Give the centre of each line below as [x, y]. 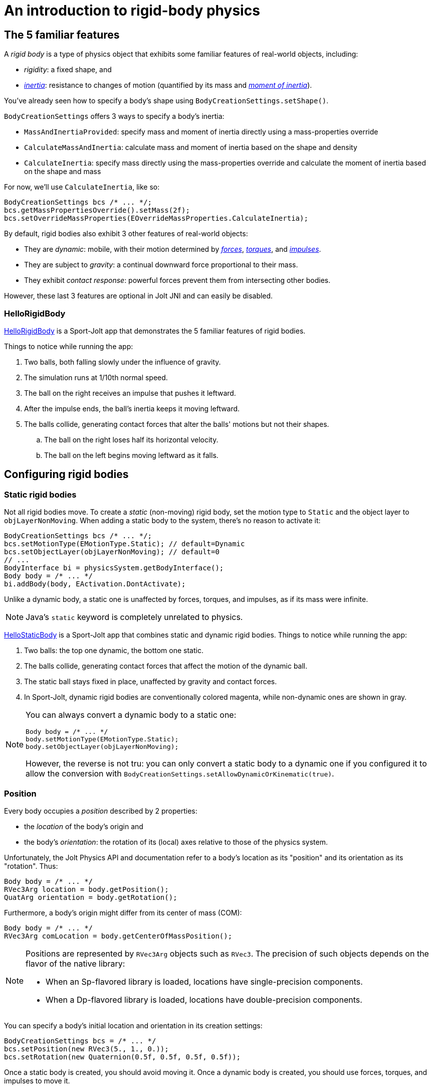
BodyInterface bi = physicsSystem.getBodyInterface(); [114, 568]
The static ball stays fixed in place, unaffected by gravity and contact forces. [151, 682]
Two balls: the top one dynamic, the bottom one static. [114, 651]
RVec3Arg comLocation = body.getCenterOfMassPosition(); [118, 936]
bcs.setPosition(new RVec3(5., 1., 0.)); [86, 1049]
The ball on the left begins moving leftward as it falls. [131, 455]
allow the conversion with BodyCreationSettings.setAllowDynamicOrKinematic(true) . [180, 774]
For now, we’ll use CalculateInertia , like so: [82, 187]
